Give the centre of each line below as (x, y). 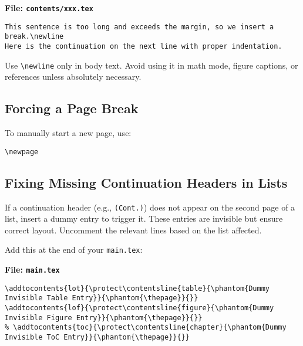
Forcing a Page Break (72, 108)
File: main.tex (32, 269)
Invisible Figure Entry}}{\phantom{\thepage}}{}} (104, 318)
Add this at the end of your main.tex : (74, 250)
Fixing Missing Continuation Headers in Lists (146, 182)
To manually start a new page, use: (68, 133)
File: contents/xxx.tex (49, 8)
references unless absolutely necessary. (73, 77)
